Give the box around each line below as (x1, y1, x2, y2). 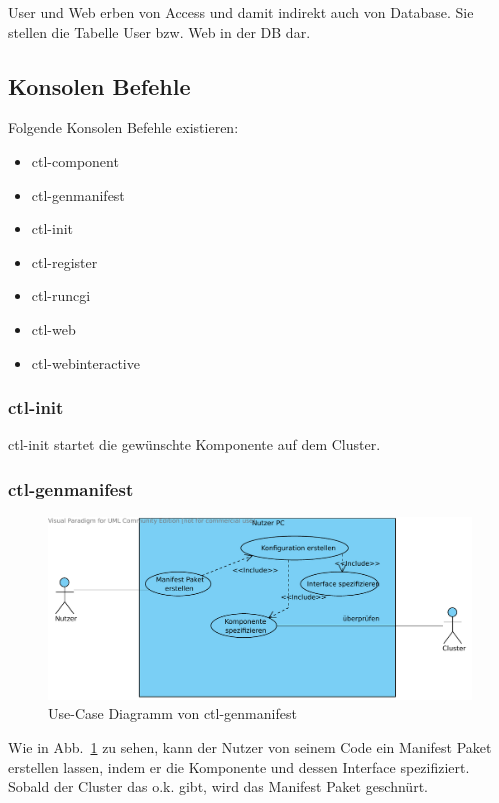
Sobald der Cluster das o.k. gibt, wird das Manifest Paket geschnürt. (8, 776, 428, 797)
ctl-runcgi (31, 285, 91, 306)
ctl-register (31, 251, 98, 272)
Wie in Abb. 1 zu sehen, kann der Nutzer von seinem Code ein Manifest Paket (8, 736, 492, 757)
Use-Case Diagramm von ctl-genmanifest (48, 703, 297, 724)
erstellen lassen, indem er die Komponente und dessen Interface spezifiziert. (8, 756, 470, 777)
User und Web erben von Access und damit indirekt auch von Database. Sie (8, 2, 474, 22)
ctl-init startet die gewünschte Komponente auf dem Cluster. (8, 434, 381, 455)
